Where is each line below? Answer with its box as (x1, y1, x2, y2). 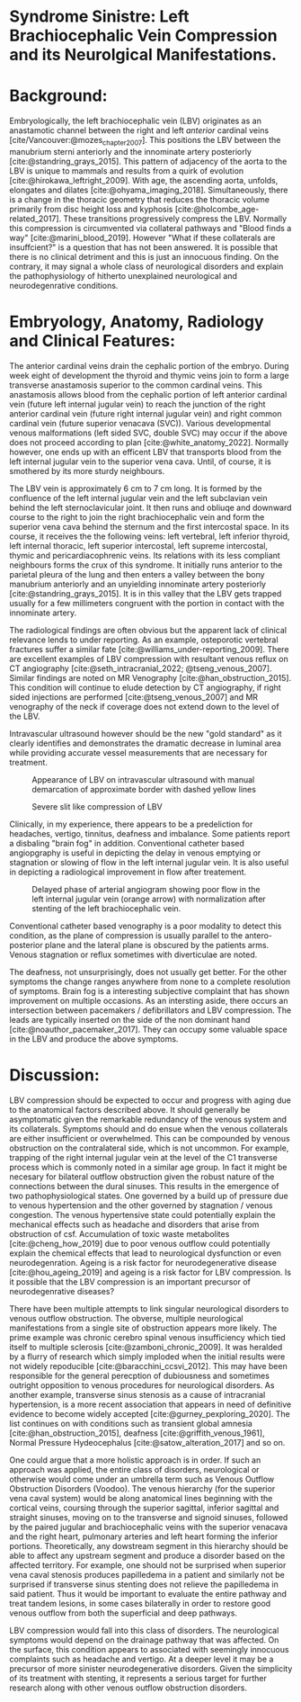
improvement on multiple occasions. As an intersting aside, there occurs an (9, 995, 288, 1006)
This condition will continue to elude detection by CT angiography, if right (9, 682, 281, 693)
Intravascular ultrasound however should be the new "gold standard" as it (9, 728, 282, 739)
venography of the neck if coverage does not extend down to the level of (9, 701, 280, 712)
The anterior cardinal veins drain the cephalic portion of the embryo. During (9, 360, 289, 371)
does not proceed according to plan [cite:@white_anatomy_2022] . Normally (9, 436, 289, 447)
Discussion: (9, 1065, 101, 1086)
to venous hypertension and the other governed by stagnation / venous (9, 1199, 273, 1211)
